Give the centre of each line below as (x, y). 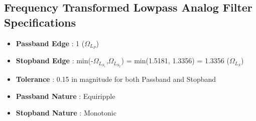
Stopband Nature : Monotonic (66, 113)
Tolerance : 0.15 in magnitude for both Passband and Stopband (116, 79)
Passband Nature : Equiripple (66, 96)
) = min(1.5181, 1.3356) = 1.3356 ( (175, 60)
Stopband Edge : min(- (54, 60)
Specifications (40, 22)
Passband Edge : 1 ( (50, 43)
